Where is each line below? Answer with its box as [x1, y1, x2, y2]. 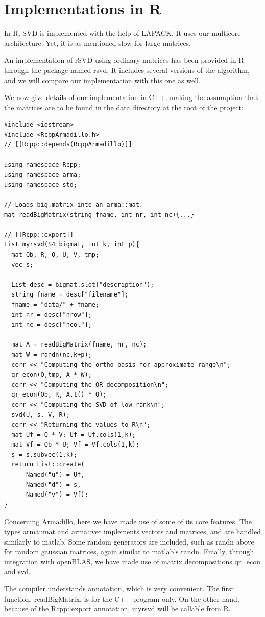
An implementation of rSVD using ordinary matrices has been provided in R [4, 55, 244, 65]
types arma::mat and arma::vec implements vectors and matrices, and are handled [4, 526, 261, 537]
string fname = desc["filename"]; [11, 291, 129, 299]
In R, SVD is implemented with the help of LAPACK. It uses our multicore [4, 28, 241, 38]
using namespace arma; [4, 171, 81, 179]
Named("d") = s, [26, 481, 81, 488]
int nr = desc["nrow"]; [11, 311, 92, 318]
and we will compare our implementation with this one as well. [4, 75, 201, 85]
